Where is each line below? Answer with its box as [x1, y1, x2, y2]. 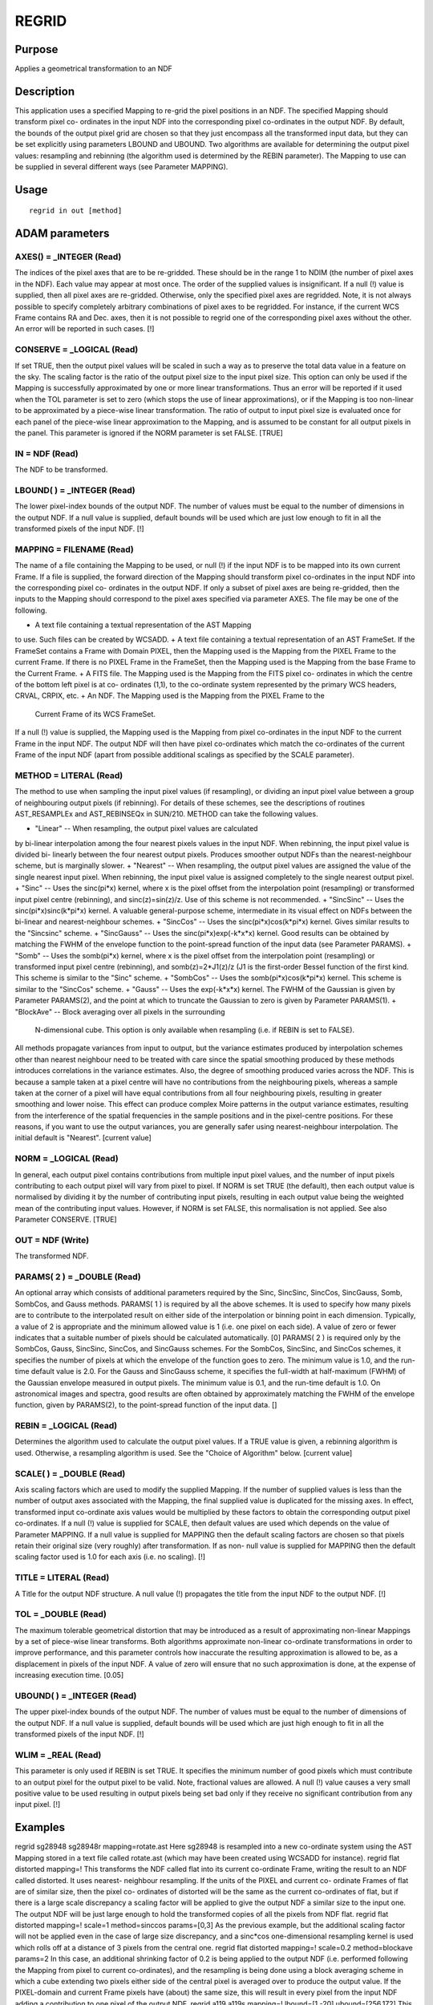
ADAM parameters [14, 227, 110, 241]
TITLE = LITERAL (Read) [14, 1572, 110, 1583]
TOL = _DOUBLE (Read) [14, 1609, 107, 1620]
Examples [14, 1821, 66, 1834]
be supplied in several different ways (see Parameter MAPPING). [14, 161, 229, 172]
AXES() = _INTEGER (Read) [14, 251, 122, 262]
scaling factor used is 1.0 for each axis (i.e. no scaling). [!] [14, 1552, 206, 1561]
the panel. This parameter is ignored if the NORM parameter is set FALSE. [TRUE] [14, 427, 284, 437]
